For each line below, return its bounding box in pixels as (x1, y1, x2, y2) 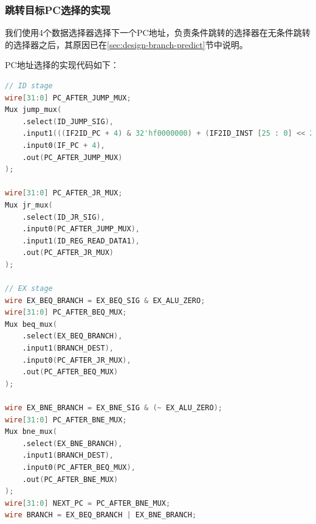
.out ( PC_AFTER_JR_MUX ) (22, 248, 114, 257)
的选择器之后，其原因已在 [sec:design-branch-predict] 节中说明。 (5, 38, 248, 51)
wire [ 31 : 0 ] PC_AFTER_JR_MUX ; (5, 189, 123, 198)
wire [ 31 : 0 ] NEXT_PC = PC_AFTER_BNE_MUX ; (5, 498, 171, 508)
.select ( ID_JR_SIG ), (22, 212, 105, 222)
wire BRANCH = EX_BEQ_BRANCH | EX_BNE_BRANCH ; (5, 511, 197, 520)
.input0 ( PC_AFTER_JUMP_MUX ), (22, 225, 140, 234)
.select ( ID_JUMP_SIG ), (22, 117, 114, 126)
